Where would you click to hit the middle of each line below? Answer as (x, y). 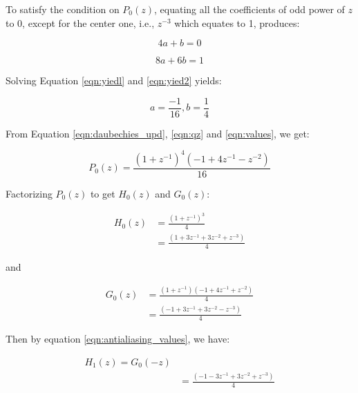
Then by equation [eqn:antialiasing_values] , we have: (118, 339)
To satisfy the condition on (63, 9)
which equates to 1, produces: (237, 22)
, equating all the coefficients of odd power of (249, 9)
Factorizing (29, 193)
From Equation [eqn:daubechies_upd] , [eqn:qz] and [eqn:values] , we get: (158, 133)
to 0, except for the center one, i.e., (80, 22)
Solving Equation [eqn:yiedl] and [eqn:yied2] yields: (114, 80)
